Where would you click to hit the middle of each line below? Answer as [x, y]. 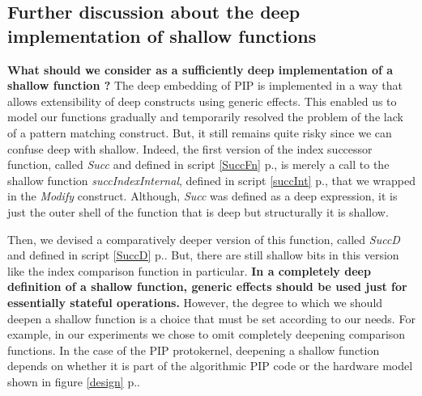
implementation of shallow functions [162, 35]
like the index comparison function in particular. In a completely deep [189, 270]
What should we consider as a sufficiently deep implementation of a [200, 69]
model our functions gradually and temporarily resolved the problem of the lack [205, 117]
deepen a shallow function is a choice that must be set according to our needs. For [211, 318]
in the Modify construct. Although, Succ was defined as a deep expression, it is [202, 196]
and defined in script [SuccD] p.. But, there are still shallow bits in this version [203, 255]
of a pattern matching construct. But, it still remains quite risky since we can [200, 132]
